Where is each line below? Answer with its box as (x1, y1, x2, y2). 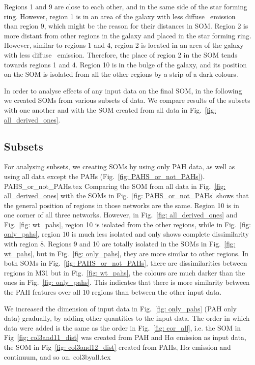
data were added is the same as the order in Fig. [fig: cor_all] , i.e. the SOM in (4, 322, 241, 333)
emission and (192, 342, 231, 352)
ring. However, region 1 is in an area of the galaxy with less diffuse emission (4, 11, 236, 21)
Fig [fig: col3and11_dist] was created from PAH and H (4, 332, 170, 342)
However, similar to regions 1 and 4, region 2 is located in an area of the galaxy (4, 40, 244, 50)
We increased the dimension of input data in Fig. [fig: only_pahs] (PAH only (4, 303, 237, 313)
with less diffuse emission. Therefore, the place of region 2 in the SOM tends (4, 49, 237, 60)
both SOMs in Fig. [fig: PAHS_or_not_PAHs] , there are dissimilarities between (4, 258, 247, 268)
